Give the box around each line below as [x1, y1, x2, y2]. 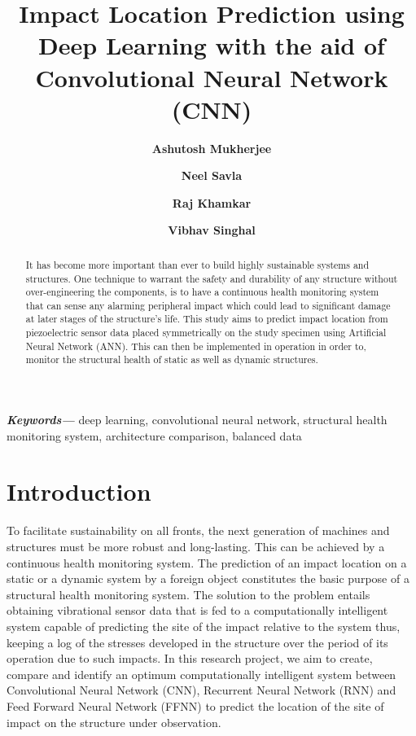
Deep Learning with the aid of [38, 28, 385, 62]
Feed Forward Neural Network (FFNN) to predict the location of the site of [7, 697, 384, 714]
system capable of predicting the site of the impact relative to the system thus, [7, 617, 401, 634]
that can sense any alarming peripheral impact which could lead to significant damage [25, 298, 391, 312]
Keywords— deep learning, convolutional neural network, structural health [7, 411, 388, 428]
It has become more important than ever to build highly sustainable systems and [25, 257, 370, 271]
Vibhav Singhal [168, 221, 256, 239]
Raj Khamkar [172, 194, 252, 211]
